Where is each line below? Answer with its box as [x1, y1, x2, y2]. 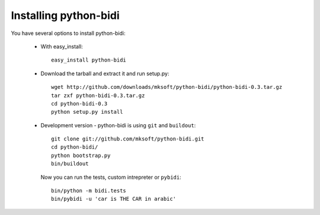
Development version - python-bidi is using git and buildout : [40, 121, 196, 129]
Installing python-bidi [11, 9, 120, 22]
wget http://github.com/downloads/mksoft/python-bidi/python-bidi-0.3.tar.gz [51, 84, 283, 91]
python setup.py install [51, 108, 123, 115]
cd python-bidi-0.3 [51, 100, 108, 107]
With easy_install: [40, 43, 83, 50]
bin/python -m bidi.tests [51, 187, 127, 194]
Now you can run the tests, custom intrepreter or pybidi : [40, 174, 181, 181]
